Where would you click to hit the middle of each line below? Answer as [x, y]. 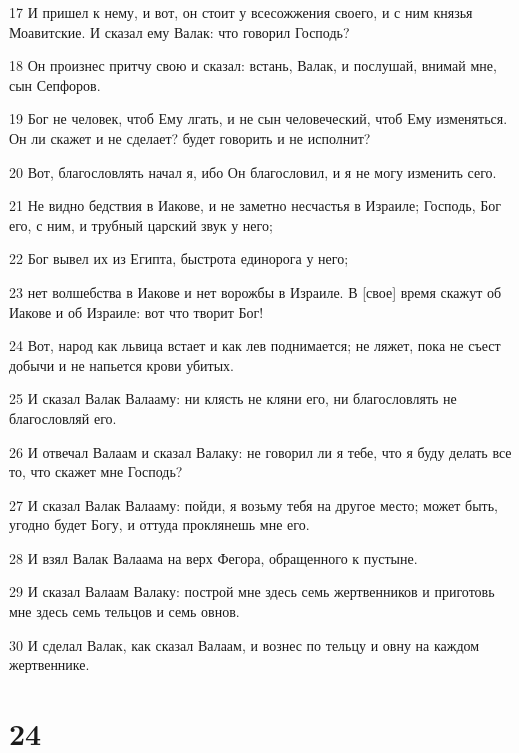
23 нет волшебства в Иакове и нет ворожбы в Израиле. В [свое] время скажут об [255, 291]
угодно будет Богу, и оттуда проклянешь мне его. [159, 524]
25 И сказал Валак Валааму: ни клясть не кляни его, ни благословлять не [233, 398]
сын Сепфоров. [55, 84]
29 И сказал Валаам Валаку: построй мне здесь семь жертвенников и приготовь [252, 591]
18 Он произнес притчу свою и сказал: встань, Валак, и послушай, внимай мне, [253, 65]
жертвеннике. [49, 664]
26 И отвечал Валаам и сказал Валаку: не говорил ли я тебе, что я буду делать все [260, 451]
